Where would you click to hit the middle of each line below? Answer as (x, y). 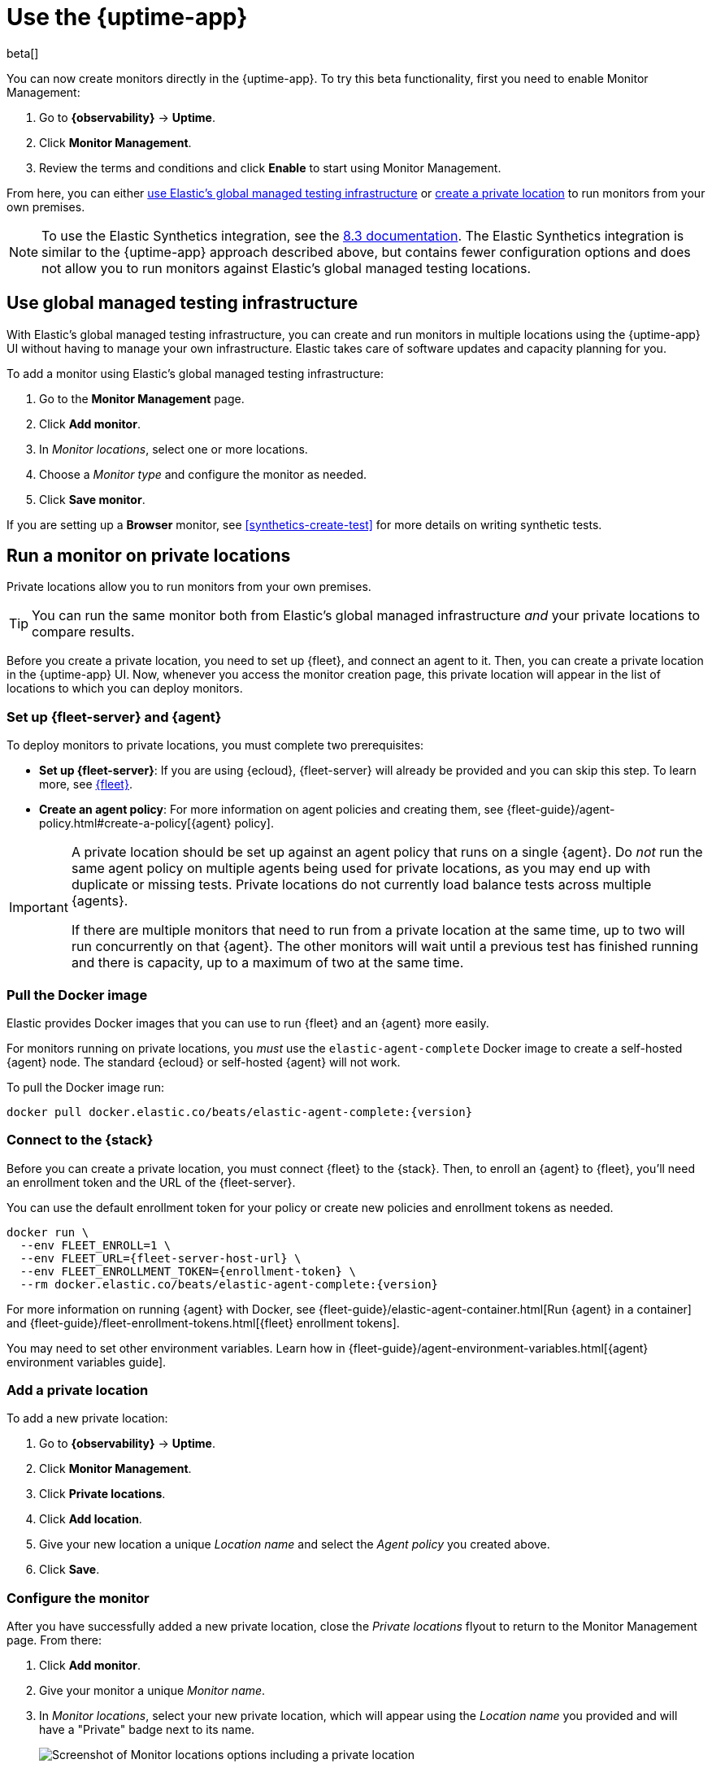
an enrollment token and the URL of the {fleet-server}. (151, 1182)
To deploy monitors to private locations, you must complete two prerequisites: (215, 745)
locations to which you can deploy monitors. (125, 689)
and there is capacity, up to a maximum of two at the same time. (267, 963)
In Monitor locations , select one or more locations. (174, 449)
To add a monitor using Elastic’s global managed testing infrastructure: (195, 373)
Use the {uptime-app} (127, 17)
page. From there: (54, 1640)
